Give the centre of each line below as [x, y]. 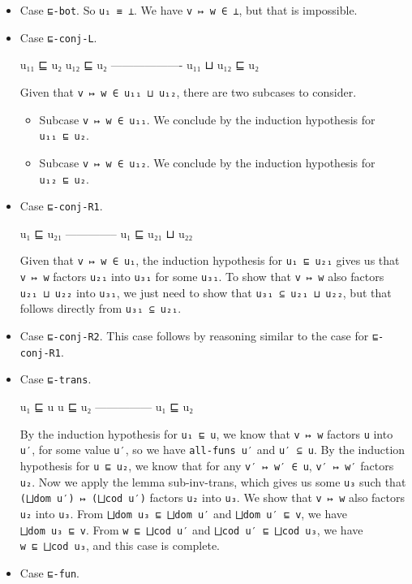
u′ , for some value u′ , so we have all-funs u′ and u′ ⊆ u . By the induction [212, 450]
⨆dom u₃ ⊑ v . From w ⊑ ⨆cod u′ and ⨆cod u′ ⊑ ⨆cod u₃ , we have [191, 529]
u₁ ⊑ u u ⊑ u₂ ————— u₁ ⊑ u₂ [107, 407]
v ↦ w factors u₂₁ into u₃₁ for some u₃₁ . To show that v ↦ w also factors [202, 277]
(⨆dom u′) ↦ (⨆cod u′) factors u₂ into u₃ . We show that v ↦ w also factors [212, 497]
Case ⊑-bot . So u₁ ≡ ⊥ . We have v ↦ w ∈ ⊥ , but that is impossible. [189, 10]
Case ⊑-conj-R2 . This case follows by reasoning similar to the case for [194, 336]
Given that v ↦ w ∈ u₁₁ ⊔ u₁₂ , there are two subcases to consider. [188, 91]
